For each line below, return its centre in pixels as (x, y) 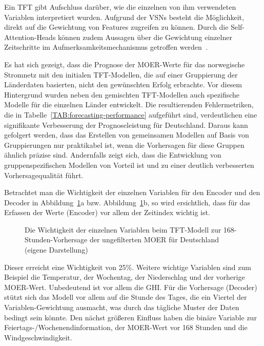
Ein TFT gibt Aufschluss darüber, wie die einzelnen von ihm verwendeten (120, 7)
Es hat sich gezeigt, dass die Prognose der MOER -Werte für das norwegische (125, 64)
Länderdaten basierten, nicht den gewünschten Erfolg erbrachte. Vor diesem (123, 84)
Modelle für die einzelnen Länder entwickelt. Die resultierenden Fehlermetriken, (129, 104)
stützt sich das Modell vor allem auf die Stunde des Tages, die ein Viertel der (126, 297)
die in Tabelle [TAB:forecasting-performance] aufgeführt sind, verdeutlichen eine (131, 114)
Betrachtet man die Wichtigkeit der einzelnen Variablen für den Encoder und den (132, 192)
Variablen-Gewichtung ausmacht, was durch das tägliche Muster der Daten (122, 307)
